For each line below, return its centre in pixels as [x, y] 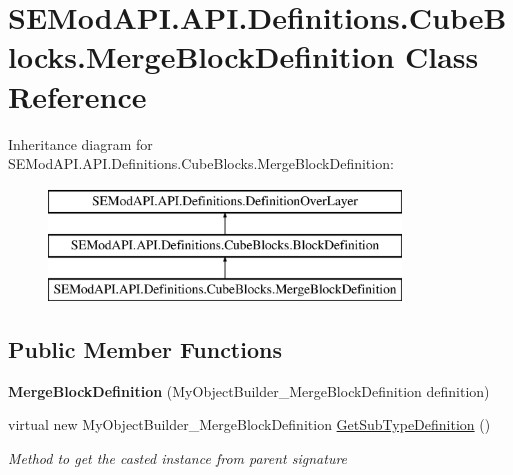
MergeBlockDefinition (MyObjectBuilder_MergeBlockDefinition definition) [249, 390]
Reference [77, 95]
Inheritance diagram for [80, 143]
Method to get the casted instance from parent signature [178, 458]
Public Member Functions [145, 349]
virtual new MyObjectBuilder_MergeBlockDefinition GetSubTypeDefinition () [249, 424]
